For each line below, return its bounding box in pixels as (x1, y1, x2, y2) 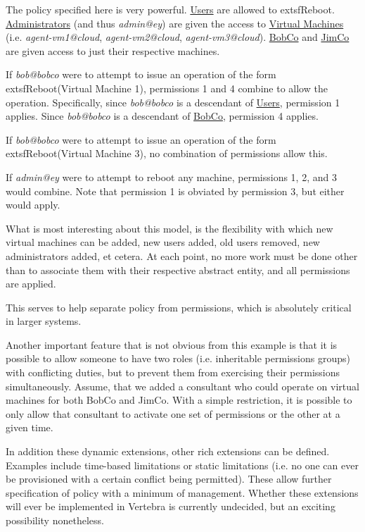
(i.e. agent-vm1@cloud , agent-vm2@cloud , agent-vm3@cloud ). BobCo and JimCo (6, 30, 350, 44)
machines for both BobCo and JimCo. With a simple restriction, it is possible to (6, 392, 352, 407)
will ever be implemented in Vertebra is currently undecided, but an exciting (6, 499, 335, 514)
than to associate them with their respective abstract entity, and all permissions (6, 262, 350, 277)
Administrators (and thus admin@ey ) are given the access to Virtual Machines (6, 16, 344, 30)
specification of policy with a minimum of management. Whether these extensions (6, 485, 359, 500)
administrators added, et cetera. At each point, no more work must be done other (6, 248, 358, 263)
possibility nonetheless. (6, 513, 104, 527)
